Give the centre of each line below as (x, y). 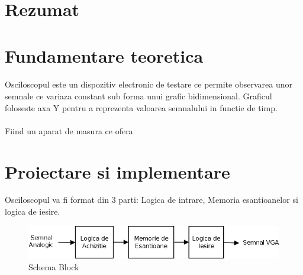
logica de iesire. (33, 211)
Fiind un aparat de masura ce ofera (69, 130)
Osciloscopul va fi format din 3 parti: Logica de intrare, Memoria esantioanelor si (151, 200)
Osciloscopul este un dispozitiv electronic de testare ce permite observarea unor (149, 84)
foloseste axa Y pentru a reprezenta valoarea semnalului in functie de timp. (141, 107)
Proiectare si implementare (117, 171)
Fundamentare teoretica (104, 55)
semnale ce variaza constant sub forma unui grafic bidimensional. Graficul (138, 96)
